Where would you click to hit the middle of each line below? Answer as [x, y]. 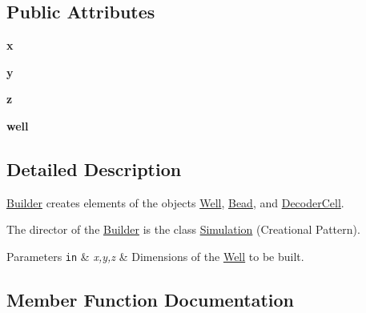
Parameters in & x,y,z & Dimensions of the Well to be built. [155, 256]
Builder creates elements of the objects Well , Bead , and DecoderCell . [175, 202]
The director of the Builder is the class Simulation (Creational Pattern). [183, 229]
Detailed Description [94, 169]
